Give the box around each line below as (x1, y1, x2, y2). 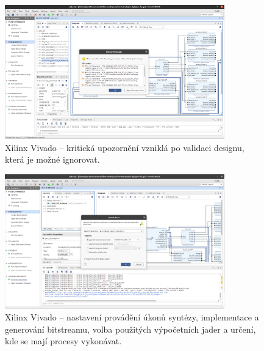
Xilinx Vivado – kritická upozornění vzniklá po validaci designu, (5, 141, 244, 153)
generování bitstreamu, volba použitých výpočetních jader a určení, (5, 322, 256, 335)
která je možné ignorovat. (5, 153, 100, 166)
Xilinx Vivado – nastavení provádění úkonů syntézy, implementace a (5, 311, 259, 323)
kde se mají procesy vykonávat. (5, 334, 122, 347)
